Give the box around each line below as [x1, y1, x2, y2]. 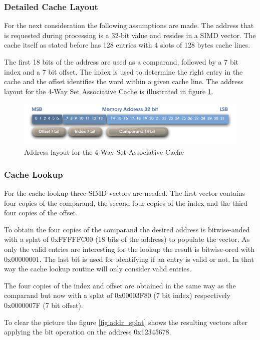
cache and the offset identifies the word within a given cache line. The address [4, 76, 243, 87]
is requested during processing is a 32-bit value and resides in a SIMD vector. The [4, 30, 256, 40]
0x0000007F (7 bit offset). [4, 299, 83, 310]
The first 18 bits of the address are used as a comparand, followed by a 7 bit [4, 57, 239, 67]
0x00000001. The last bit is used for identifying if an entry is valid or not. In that [4, 253, 254, 264]
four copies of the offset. [4, 207, 78, 218]
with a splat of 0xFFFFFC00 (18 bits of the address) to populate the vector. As [4, 234, 250, 244]
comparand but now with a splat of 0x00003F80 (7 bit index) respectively [4, 290, 230, 300]
